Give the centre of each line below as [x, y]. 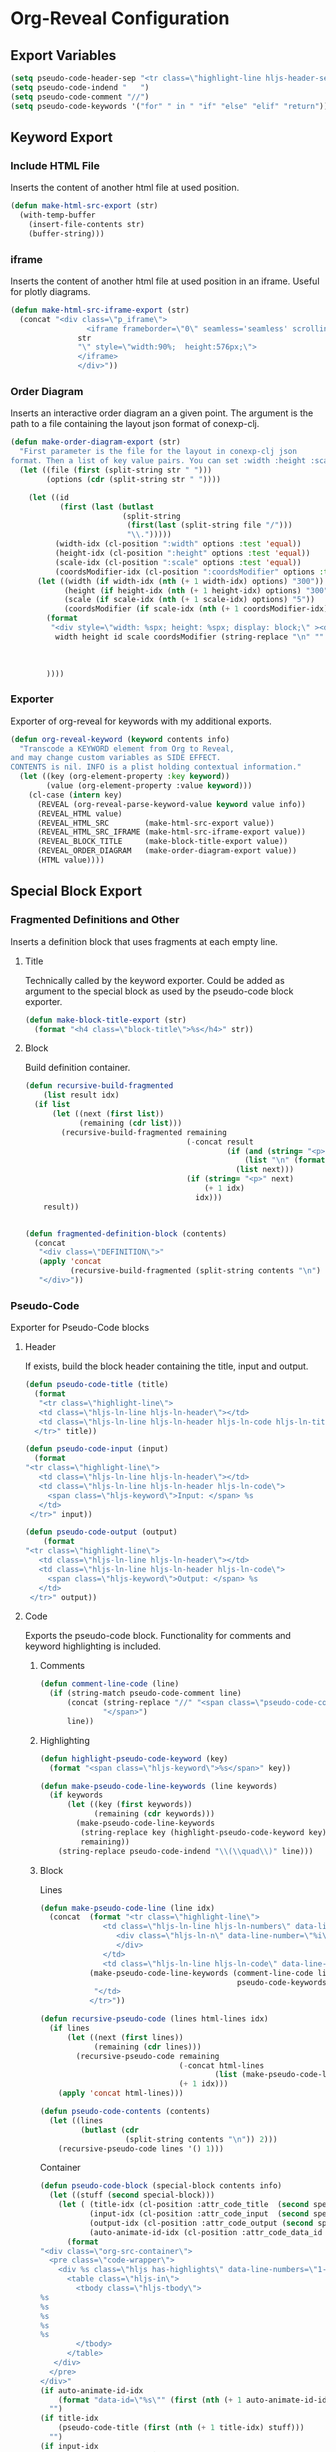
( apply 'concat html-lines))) [121, 2093]
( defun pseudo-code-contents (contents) [125, 2112]
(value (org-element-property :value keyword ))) [149, 786]
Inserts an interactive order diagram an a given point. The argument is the [162, 413]
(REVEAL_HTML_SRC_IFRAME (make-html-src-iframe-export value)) [171, 832]
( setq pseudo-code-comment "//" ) [80, 97]
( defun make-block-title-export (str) [105, 1020]
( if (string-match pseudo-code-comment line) [145, 1693]
